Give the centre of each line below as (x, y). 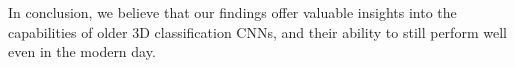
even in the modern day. (82, 51)
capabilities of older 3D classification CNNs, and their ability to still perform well (257, 31)
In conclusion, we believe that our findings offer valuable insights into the (232, 12)
